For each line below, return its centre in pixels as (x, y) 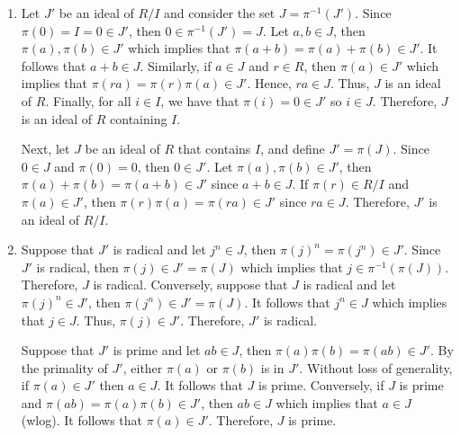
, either (143, 367)
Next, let (45, 149)
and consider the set (220, 13)
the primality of (64, 367)
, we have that (200, 100)
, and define (293, 149)
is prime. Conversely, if (321, 385)
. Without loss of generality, (376, 367)
